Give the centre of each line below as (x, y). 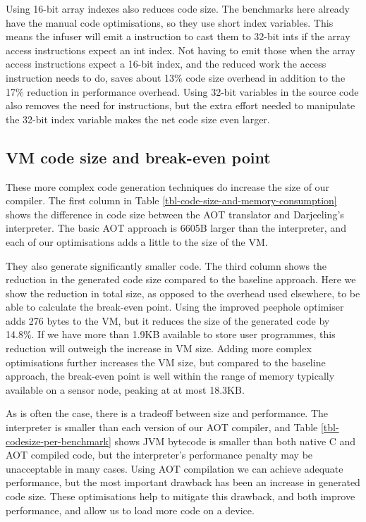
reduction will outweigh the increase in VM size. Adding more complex (159, 348)
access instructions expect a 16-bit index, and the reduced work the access (166, 64)
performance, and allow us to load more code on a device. (130, 510)
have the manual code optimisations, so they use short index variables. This (170, 22)
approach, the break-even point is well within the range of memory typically (170, 376)
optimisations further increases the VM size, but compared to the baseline (166, 362)
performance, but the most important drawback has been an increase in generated (183, 482)
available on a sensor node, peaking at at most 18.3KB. (125, 389)
